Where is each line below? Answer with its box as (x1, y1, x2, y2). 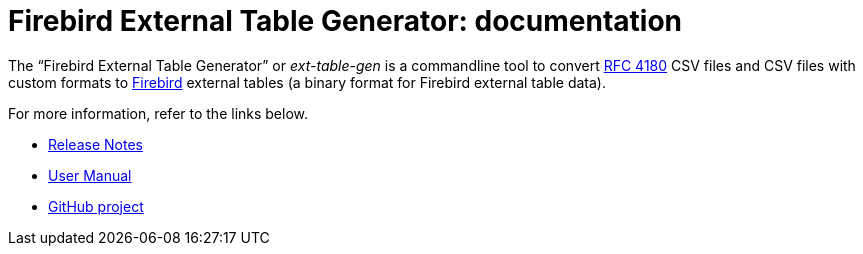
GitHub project (48, 197, 144, 215)
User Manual (48, 166, 132, 184)
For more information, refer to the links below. (8, 104, 309, 122)
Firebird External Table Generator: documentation (8, 4, 683, 38)
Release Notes (48, 135, 143, 153)
